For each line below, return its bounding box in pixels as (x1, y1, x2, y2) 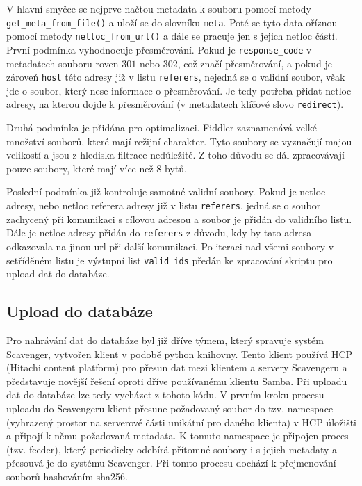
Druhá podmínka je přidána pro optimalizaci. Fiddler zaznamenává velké (6, 120, 318, 135)
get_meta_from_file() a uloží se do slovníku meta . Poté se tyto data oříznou (6, 15, 338, 29)
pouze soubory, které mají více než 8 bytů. (6, 161, 187, 175)
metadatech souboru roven (6, 56, 119, 70)
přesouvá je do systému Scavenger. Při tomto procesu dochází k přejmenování (6, 455, 336, 470)
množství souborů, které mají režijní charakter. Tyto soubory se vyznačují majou (6, 133, 352, 148)
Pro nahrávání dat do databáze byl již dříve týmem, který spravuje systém (6, 332, 324, 347)
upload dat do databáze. (6, 266, 110, 281)
